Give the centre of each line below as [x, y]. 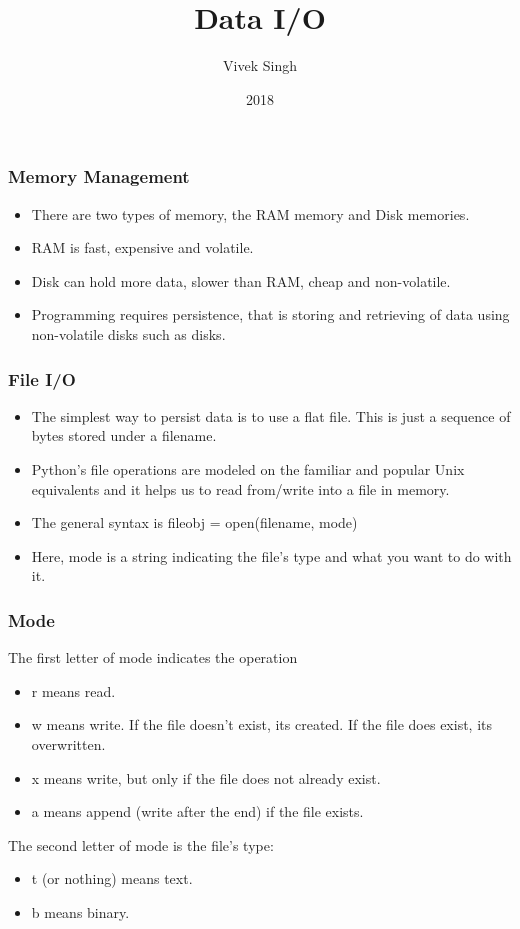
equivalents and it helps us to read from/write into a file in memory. [240, 488]
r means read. [73, 690]
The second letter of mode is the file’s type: [141, 844]
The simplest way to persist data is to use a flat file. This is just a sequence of [271, 415]
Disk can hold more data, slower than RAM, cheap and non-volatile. [241, 280]
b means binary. [80, 911]
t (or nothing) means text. [112, 878]
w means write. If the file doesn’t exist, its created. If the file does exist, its [262, 724]
